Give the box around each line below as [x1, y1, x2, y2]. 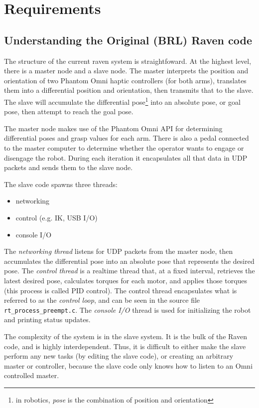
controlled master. [4, 370, 59, 381]
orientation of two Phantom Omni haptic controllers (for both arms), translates [4, 75, 247, 85]
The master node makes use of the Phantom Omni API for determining [4, 123, 223, 133]
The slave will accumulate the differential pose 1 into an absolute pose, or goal [4, 95, 241, 107]
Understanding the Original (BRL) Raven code [4, 32, 252, 47]
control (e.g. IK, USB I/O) [15, 212, 98, 222]
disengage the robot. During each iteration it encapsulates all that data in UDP [4, 152, 248, 163]
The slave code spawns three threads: [4, 179, 118, 189]
